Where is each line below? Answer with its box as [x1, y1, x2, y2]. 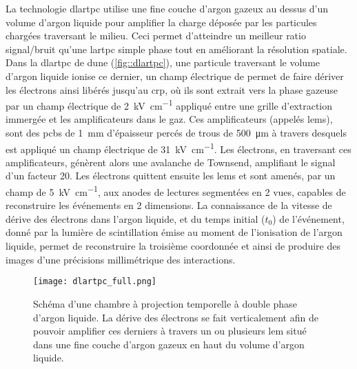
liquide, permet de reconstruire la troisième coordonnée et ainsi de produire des [6, 239, 340, 253]
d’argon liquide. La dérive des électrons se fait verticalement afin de [33, 310, 318, 324]
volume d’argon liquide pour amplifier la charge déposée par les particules [6, 14, 317, 29]
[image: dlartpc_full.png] [33, 277, 156, 287]
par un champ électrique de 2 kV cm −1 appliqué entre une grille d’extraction [6, 97, 333, 112]
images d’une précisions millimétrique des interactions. [6, 252, 236, 266]
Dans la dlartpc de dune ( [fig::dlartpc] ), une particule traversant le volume [6, 55, 320, 70]
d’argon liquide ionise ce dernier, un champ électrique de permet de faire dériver [6, 68, 344, 83]
